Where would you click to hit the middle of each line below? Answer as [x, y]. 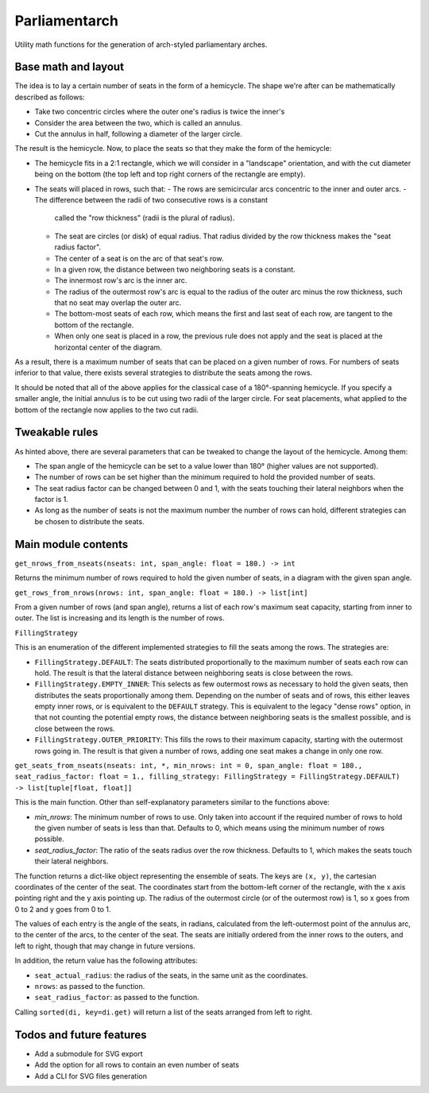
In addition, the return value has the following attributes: [106, 960]
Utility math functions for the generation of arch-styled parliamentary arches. [141, 44]
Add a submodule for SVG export [89, 1053]
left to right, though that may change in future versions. [105, 946]
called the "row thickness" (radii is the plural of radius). [145, 218]
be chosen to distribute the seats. [89, 521]
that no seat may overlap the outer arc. [118, 303]
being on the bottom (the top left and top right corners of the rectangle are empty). [170, 174]
